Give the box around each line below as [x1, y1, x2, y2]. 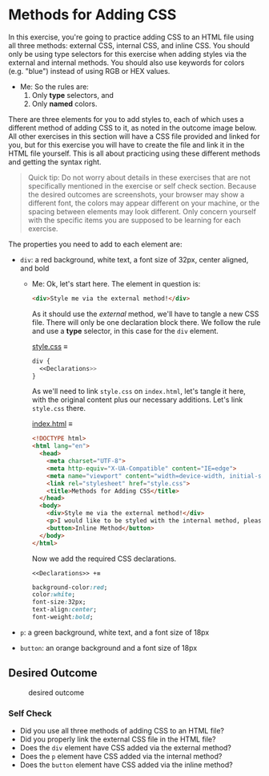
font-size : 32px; [31, 598, 86, 607]
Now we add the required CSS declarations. [31, 554, 177, 563]
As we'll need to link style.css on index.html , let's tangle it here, [31, 387, 246, 396]
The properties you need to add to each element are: [8, 239, 183, 249]
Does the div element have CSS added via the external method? [19, 743, 232, 753]
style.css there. [31, 404, 86, 413]
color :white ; [31, 591, 76, 599]
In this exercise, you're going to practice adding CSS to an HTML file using [8, 32, 255, 42]
